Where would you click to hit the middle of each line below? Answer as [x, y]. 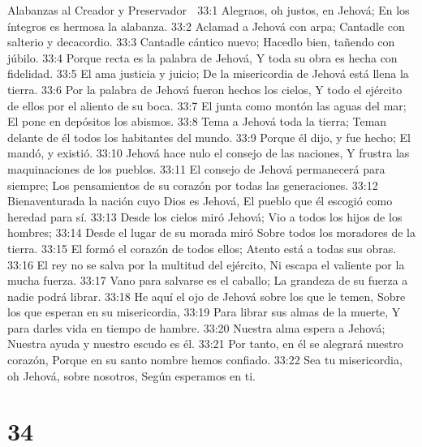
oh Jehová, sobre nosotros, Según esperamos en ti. [131, 375]
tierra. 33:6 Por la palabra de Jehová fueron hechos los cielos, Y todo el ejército [205, 89]
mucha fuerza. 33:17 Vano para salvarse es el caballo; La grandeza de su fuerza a [208, 280]
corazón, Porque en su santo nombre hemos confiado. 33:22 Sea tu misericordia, [205, 360]
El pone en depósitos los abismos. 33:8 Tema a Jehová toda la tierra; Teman [197, 121]
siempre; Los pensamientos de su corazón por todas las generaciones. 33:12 [193, 185]
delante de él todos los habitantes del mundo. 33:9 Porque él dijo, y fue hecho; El [209, 137]
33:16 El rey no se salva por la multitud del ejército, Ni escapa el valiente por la [206, 264]
